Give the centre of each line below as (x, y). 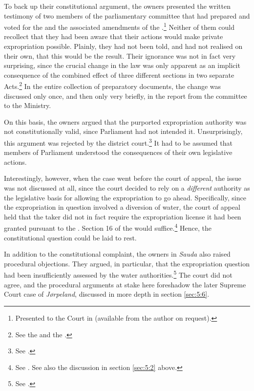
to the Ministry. (28, 105)
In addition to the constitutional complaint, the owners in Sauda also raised (117, 254)
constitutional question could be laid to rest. (70, 237)
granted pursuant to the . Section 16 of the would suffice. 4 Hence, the (108, 227)
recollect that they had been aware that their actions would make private (114, 36)
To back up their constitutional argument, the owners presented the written (117, 6)
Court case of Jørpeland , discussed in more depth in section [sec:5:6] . (107, 294)
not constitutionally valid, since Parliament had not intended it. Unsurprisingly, (123, 131)
